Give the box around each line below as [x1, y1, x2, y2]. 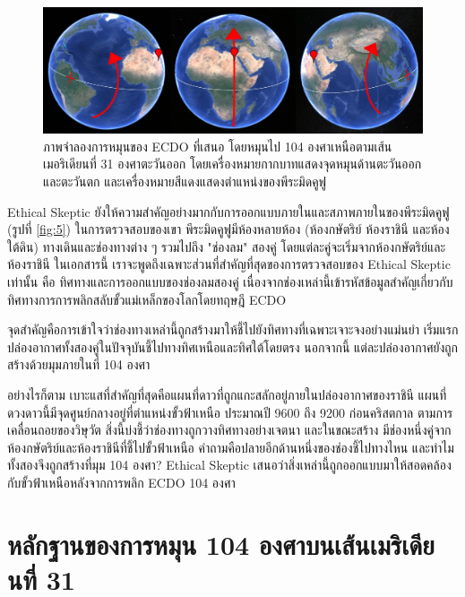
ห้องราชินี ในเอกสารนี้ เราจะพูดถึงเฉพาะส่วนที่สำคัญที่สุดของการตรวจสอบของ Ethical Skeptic [7, 255, 451, 273]
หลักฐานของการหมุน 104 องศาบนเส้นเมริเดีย [7, 525, 435, 562]
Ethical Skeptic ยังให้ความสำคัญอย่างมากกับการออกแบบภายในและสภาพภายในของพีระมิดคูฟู [7, 202, 450, 221]
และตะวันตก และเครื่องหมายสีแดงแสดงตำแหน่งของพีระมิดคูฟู [43, 171, 327, 190]
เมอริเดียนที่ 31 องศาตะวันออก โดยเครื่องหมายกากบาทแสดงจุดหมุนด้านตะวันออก [43, 154, 422, 173]
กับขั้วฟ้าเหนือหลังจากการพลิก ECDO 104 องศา [7, 472, 236, 491]
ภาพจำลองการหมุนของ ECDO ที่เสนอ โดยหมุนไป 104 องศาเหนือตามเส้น [43, 136, 392, 155]
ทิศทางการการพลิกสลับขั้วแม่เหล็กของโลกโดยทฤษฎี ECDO [7, 290, 287, 308]
